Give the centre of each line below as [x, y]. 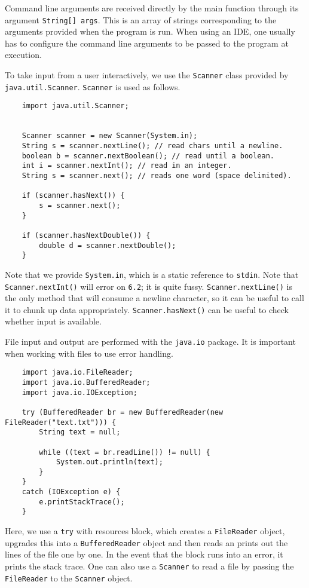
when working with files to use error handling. [89, 353]
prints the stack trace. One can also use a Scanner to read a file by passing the [149, 566]
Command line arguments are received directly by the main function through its [152, 8]
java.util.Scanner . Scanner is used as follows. [93, 86]
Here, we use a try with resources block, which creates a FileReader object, [145, 531]
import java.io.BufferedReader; [86, 382]
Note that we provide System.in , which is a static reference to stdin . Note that [152, 274]
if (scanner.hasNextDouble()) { [86, 235]
